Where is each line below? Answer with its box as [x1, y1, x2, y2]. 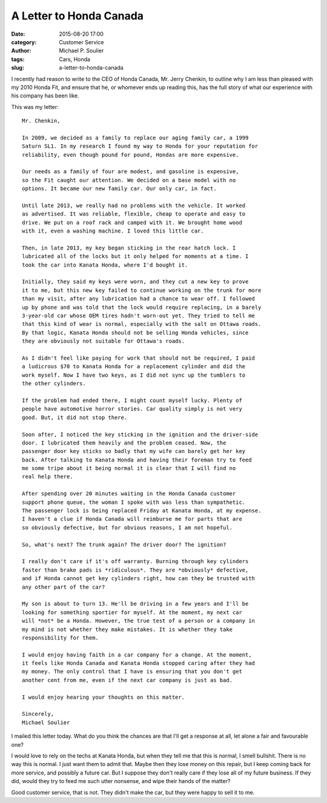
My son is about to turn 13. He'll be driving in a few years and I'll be [22, 600, 249, 607]
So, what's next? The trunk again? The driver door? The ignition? [22, 541, 226, 548]
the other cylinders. [22, 380, 86, 387]
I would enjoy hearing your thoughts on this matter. [22, 693, 185, 701]
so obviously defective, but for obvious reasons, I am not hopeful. [22, 524, 233, 531]
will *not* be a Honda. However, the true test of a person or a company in [22, 618, 256, 624]
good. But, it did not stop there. [22, 414, 128, 421]
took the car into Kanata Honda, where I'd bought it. [22, 261, 188, 268]
